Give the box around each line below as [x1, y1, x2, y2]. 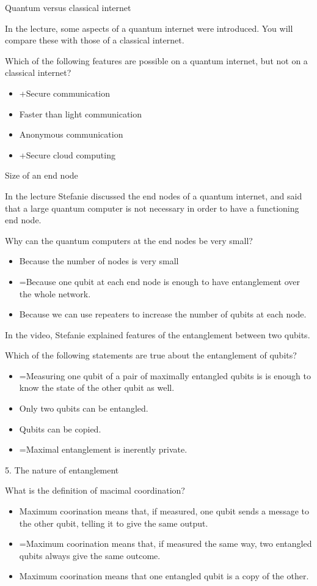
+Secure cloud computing [19, 148, 115, 161]
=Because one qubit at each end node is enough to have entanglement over [19, 275, 301, 287]
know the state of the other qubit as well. [19, 381, 175, 394]
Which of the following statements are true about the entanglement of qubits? [5, 349, 297, 362]
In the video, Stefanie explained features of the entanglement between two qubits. [5, 328, 310, 341]
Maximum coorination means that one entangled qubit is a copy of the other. [19, 569, 309, 582]
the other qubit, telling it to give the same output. [19, 516, 208, 529]
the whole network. [19, 287, 91, 300]
